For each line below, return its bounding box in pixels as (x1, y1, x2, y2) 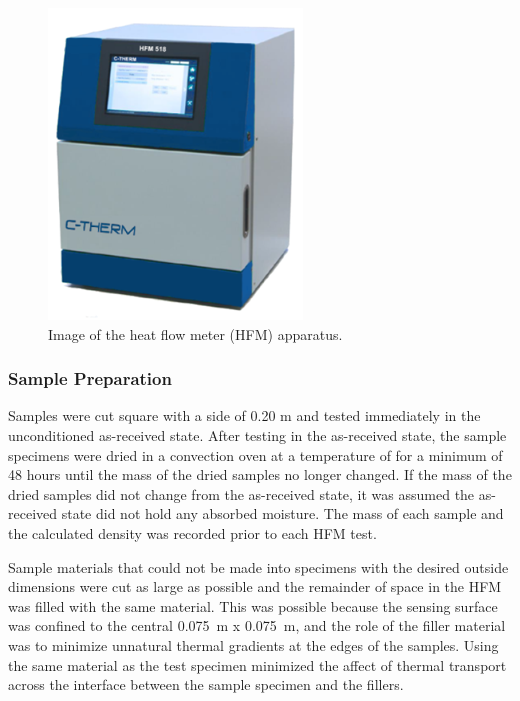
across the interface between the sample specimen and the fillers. (8, 674, 404, 695)
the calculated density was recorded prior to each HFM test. (8, 522, 377, 543)
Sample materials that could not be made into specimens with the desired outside (8, 556, 509, 577)
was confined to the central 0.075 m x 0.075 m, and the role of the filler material (8, 615, 506, 636)
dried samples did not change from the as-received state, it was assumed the (8, 483, 475, 504)
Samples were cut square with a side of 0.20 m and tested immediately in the (8, 405, 481, 426)
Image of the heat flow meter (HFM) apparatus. (48, 323, 343, 344)
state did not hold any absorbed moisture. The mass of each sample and (61, 503, 504, 524)
